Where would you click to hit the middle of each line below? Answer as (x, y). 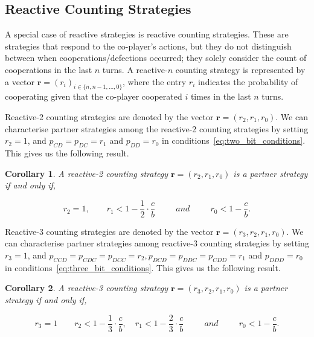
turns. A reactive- (135, 69)
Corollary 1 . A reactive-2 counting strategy (87, 173)
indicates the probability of (248, 81)
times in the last (221, 96)
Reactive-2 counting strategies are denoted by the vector (109, 116)
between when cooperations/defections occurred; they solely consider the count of (156, 58)
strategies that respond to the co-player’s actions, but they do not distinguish (148, 46)
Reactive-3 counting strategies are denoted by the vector (109, 231)
